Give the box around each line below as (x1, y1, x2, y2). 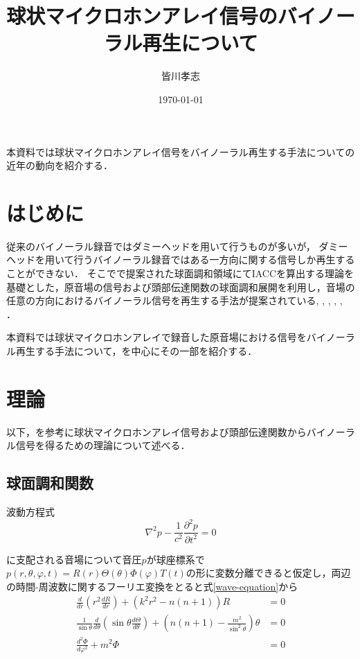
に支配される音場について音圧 (6, 552, 142, 566)
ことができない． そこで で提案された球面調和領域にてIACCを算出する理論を (6, 266, 354, 280)
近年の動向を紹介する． (6, 158, 113, 173)
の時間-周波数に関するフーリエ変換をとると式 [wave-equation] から (6, 579, 298, 593)
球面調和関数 (6, 472, 93, 493)
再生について (142, 28, 258, 57)
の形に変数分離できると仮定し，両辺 (186, 565, 351, 580)
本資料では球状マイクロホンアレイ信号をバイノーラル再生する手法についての (6, 144, 355, 159)
